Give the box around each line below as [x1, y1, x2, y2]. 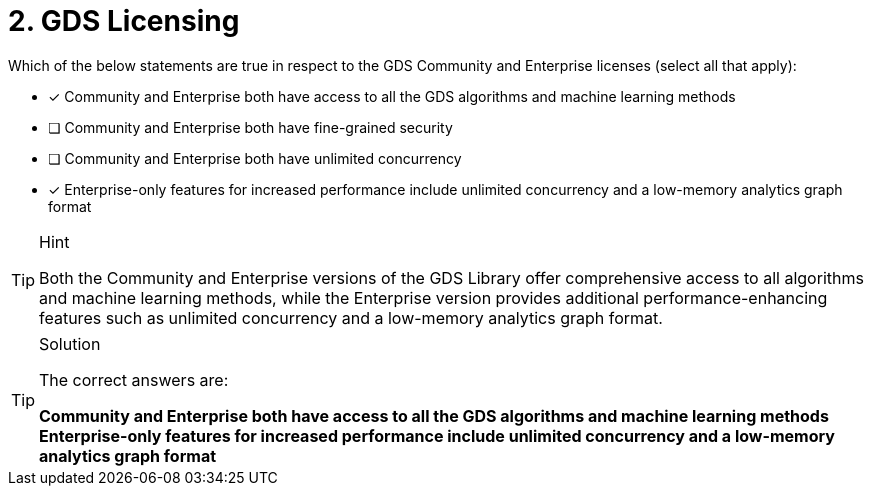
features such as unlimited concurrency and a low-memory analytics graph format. [39, 307, 663, 328]
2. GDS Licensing [8, 4, 240, 38]
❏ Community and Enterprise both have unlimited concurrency [48, 149, 462, 167]
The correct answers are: [39, 369, 229, 390]
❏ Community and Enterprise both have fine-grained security [48, 118, 453, 136]
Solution [39, 333, 101, 354]
